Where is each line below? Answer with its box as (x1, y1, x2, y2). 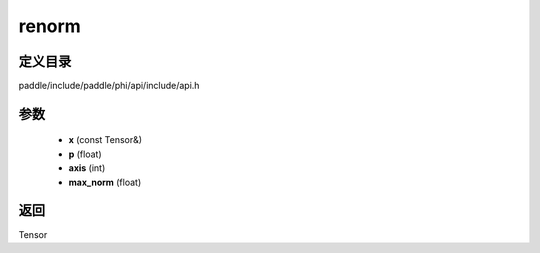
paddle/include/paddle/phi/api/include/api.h (18, 80, 200, 92)
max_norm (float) (68, 176, 142, 188)
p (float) (68, 148, 102, 160)
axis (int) (68, 162, 106, 174)
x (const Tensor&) (68, 134, 143, 146)
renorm (18, 15, 82, 37)
